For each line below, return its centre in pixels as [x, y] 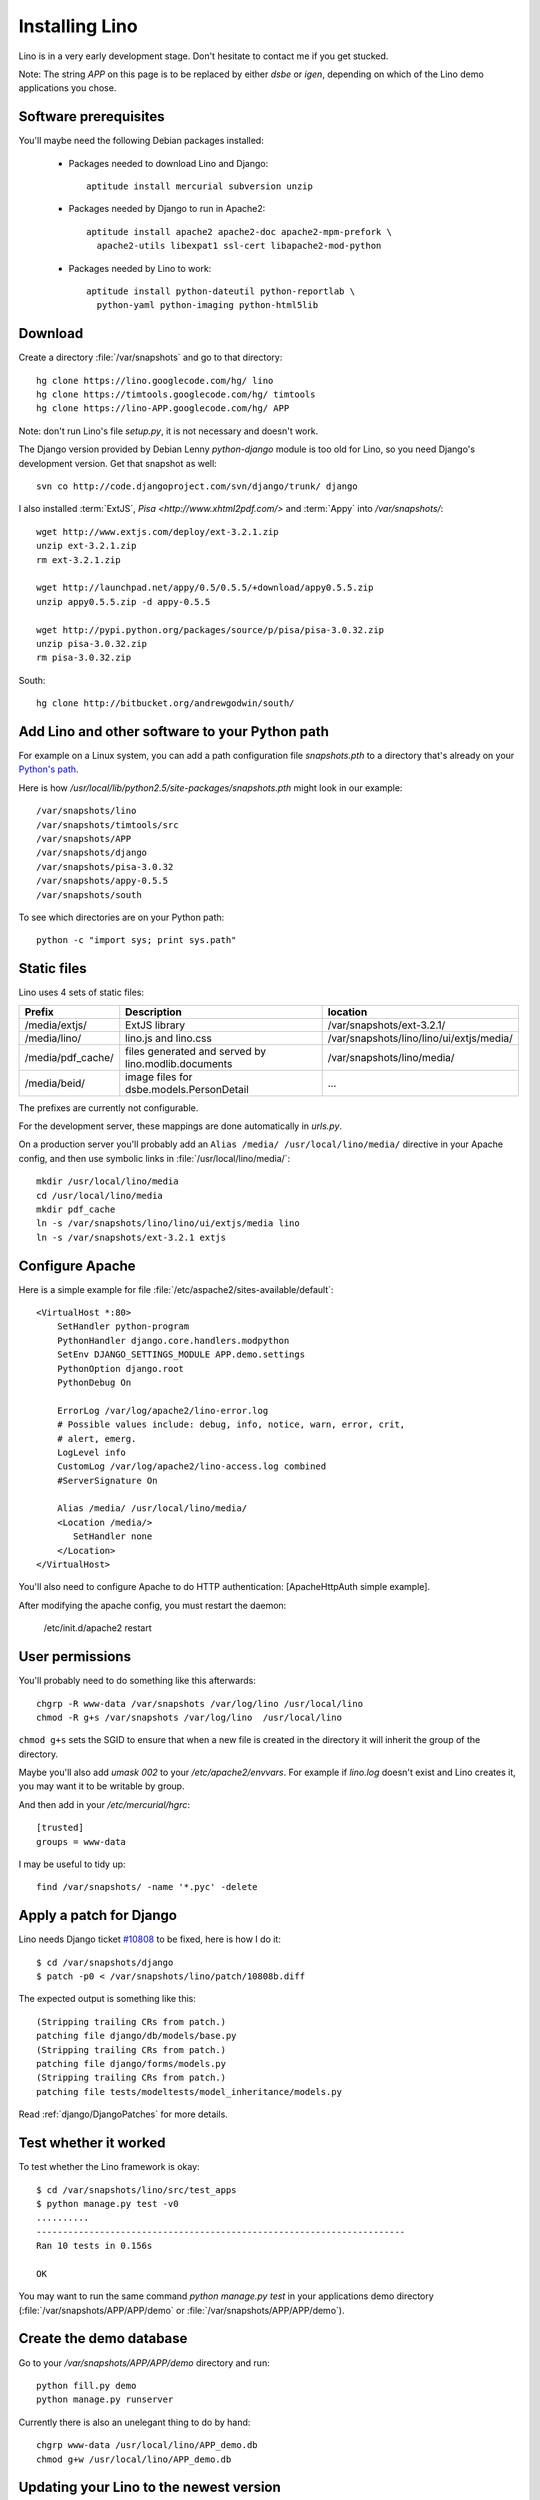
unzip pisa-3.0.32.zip [92, 643]
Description [153, 1012]
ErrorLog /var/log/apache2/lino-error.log [162, 1410]
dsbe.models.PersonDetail [187, 1089]
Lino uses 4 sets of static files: [81, 992]
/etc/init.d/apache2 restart [97, 1628]
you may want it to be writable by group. [101, 1786]
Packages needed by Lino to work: [140, 268]
